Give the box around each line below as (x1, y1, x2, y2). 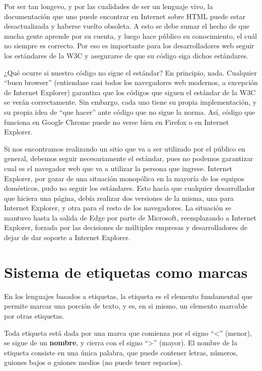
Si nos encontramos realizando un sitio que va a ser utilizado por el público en (4, 143, 245, 154)
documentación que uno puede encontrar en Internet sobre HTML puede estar (4, 11, 245, 21)
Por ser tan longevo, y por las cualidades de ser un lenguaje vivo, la (4, 1, 213, 11)
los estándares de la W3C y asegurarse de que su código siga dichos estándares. (4, 50, 249, 60)
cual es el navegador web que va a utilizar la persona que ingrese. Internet (4, 163, 233, 173)
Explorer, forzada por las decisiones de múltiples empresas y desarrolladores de (4, 222, 247, 233)
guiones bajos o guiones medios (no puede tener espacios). (4, 357, 183, 367)
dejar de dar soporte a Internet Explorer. (4, 232, 130, 243)
